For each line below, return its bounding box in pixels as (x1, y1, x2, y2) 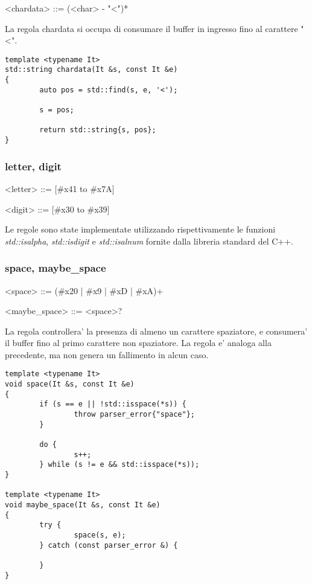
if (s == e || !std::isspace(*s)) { (39, 400, 186, 409)
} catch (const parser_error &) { (39, 541, 178, 550)
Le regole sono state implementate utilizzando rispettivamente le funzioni (5, 223, 276, 236)
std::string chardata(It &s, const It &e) (5, 65, 178, 74)
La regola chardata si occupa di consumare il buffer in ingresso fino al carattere (5, 22, 298, 34)
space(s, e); (74, 530, 126, 539)
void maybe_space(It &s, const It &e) (5, 501, 161, 509)
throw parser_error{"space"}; (74, 410, 195, 419)
